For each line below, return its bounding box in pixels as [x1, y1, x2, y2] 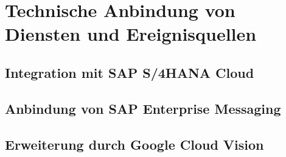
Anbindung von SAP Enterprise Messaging [5, 99, 281, 117]
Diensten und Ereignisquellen [5, 21, 257, 46]
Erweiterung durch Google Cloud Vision [5, 134, 264, 153]
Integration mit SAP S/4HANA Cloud [5, 63, 254, 82]
